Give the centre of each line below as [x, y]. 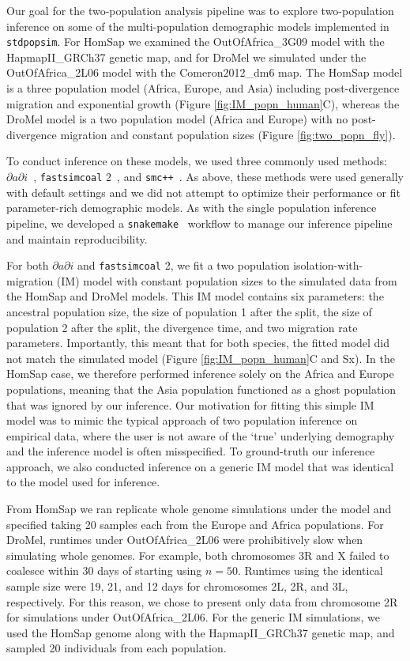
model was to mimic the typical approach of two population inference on [182, 420]
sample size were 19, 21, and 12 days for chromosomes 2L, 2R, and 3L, [177, 586]
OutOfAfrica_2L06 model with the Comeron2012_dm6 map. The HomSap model [205, 72]
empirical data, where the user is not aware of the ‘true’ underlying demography [201, 435]
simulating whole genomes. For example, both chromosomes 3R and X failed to [198, 555]
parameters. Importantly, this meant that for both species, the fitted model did [198, 343]
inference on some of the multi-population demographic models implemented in [198, 26]
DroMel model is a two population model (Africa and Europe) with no [177, 119]
